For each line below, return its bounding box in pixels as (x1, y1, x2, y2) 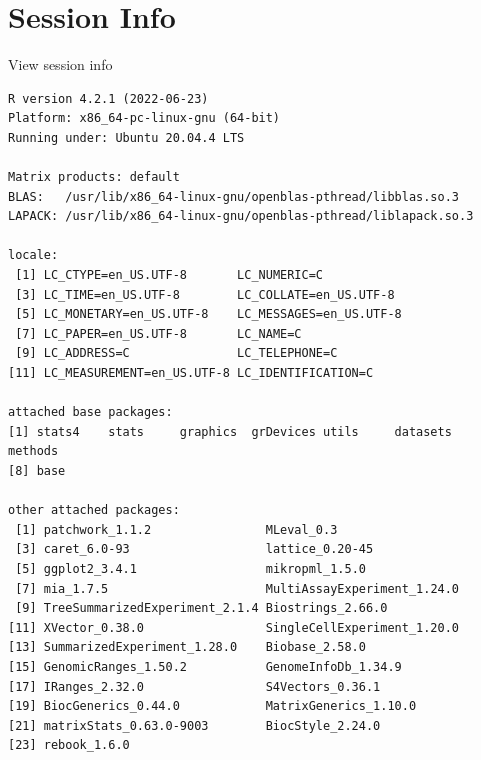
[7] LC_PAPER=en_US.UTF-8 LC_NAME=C (15, 326, 302, 341)
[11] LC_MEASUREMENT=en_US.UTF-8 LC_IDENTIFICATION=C (8, 366, 374, 381)
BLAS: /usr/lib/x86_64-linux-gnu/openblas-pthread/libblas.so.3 (8, 189, 460, 204)
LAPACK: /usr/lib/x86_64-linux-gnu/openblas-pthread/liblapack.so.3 (8, 209, 474, 224)
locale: (8, 248, 59, 263)
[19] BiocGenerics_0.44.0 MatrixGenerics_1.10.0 (8, 699, 417, 714)
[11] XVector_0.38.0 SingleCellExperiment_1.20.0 (8, 620, 460, 635)
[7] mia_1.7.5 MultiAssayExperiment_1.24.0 (15, 581, 460, 596)
